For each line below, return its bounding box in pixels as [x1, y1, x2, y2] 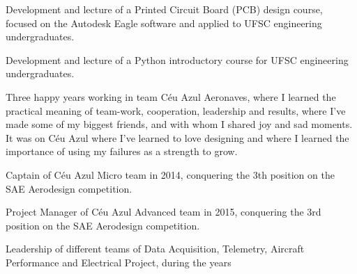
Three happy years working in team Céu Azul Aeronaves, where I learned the [6, 89, 336, 104]
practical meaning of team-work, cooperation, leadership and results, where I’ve [6, 103, 346, 118]
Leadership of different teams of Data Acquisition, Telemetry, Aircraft [6, 241, 305, 256]
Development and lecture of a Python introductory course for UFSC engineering [6, 52, 349, 67]
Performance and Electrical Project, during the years [6, 255, 231, 269]
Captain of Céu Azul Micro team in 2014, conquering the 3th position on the [6, 167, 335, 182]
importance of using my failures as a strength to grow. [6, 144, 238, 159]
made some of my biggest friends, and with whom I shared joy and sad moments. [6, 117, 353, 131]
